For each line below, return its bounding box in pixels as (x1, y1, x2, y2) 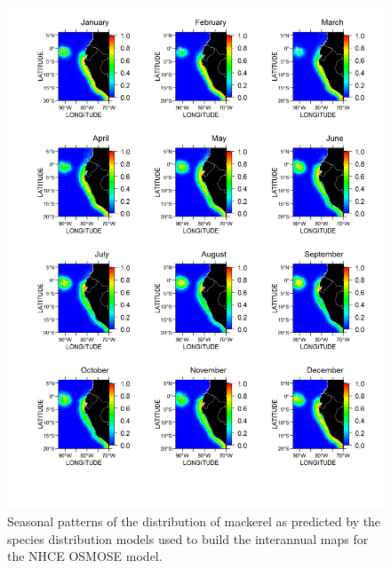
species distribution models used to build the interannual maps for (7, 529, 369, 548)
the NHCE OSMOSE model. (7, 547, 163, 565)
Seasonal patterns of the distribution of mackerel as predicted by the (7, 511, 381, 530)
